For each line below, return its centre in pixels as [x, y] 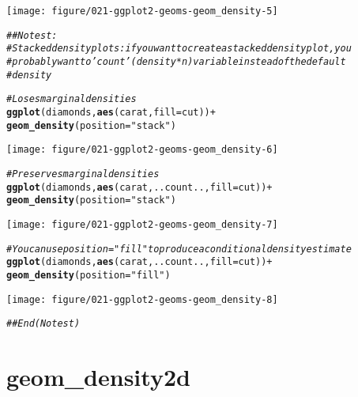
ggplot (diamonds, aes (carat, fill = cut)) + [111, 112]
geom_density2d [98, 376]
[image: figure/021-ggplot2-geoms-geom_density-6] [142, 150]
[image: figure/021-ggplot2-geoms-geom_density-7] [142, 224]
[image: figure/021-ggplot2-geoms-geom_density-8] [142, 299]
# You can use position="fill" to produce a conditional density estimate [179, 249]
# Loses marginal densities [72, 99]
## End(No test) [43, 324]
